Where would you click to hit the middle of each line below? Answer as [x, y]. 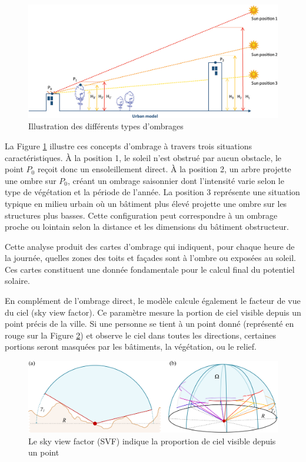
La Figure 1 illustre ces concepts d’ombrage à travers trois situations [128, 145]
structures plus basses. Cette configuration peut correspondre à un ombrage [141, 215]
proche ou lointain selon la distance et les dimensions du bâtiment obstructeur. [147, 227]
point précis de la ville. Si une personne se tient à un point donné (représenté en [149, 324]
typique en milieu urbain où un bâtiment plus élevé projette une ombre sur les [146, 203]
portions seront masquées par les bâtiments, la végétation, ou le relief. [131, 346]
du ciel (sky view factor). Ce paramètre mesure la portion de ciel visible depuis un [153, 312]
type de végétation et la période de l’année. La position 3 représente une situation [152, 192]
